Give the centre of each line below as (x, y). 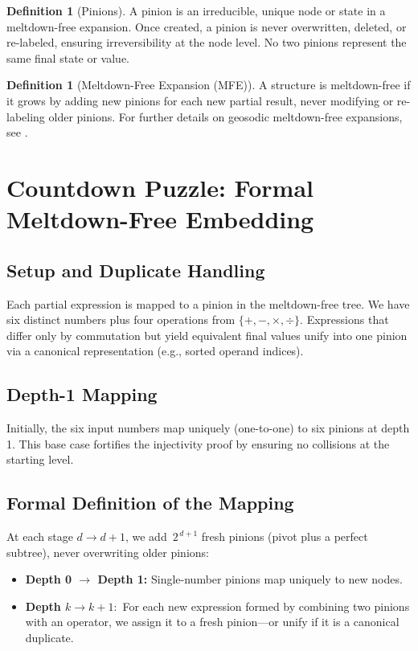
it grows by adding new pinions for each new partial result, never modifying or (200, 100)
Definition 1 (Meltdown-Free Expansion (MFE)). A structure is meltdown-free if (209, 85)
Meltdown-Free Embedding (160, 219)
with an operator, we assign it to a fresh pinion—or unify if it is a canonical (212, 622)
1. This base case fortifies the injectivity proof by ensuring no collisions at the (198, 443)
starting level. (40, 459)
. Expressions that (344, 319)
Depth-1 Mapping (82, 394)
